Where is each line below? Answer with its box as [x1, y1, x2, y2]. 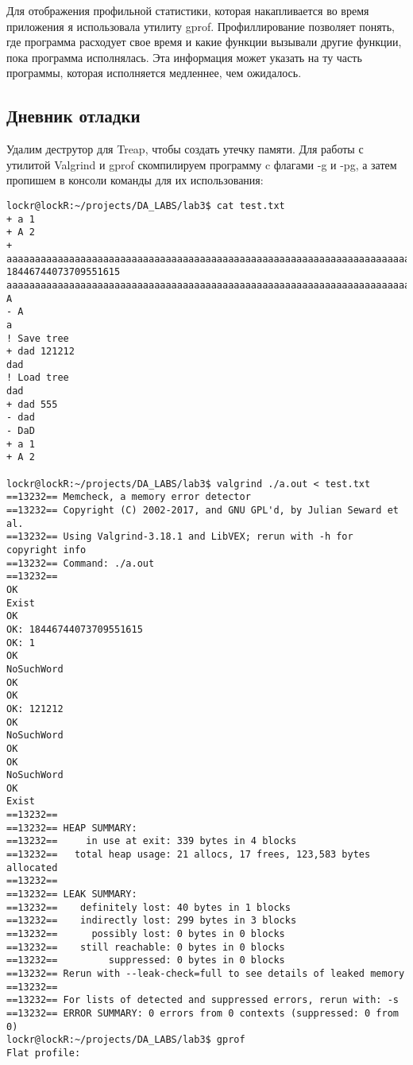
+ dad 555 [6, 398, 58, 410]
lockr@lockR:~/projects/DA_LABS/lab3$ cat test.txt [6, 199, 285, 211]
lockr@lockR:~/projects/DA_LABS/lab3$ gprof [6, 1034, 245, 1046]
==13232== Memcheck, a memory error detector [6, 491, 251, 503]
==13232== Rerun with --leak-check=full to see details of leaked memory [6, 968, 405, 980]
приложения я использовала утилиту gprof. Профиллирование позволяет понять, [6, 17, 395, 34]
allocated [6, 862, 58, 873]
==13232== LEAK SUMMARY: [6, 889, 137, 900]
